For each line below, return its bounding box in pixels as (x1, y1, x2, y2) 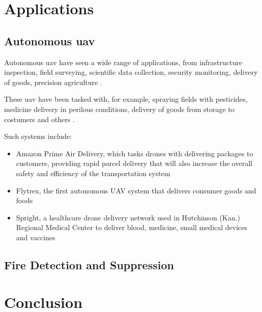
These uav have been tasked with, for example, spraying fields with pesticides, (4, 94, 248, 104)
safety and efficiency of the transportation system (16, 167, 170, 178)
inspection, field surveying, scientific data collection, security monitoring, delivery (4, 67, 258, 77)
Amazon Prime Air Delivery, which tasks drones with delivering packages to (16, 148, 253, 158)
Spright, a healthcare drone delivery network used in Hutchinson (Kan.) (16, 212, 241, 222)
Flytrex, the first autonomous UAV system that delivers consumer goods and (16, 185, 256, 195)
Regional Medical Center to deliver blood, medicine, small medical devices (16, 222, 248, 233)
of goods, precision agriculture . (4, 76, 102, 87)
